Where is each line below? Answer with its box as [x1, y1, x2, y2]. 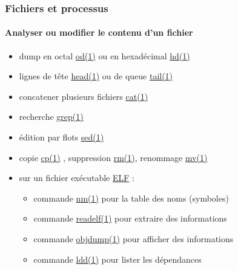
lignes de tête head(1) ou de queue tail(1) [19, 70, 173, 82]
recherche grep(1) [19, 110, 84, 123]
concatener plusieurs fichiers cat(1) [19, 90, 148, 102]
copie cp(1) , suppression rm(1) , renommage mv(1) [19, 151, 208, 163]
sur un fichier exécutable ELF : [19, 171, 134, 184]
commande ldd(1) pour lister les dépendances [33, 252, 202, 265]
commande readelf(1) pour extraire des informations [33, 212, 227, 225]
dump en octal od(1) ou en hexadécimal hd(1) [19, 49, 190, 62]
